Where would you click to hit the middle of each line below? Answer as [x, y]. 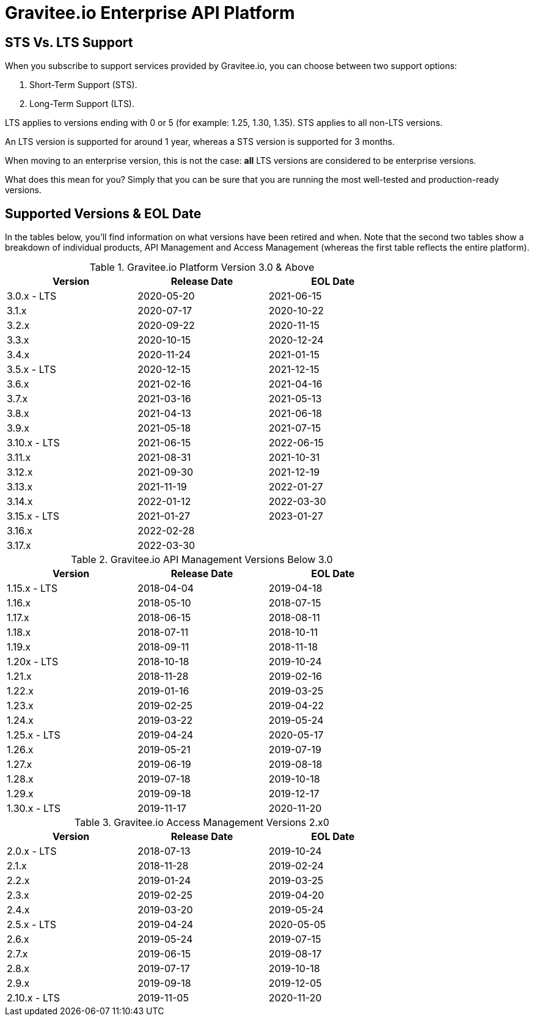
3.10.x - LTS [33, 443]
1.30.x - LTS [34, 809]
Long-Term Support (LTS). [82, 104]
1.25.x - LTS [34, 735]
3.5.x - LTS [31, 370]
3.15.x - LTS [33, 516]
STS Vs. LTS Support [69, 42]
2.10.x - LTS [33, 998]
